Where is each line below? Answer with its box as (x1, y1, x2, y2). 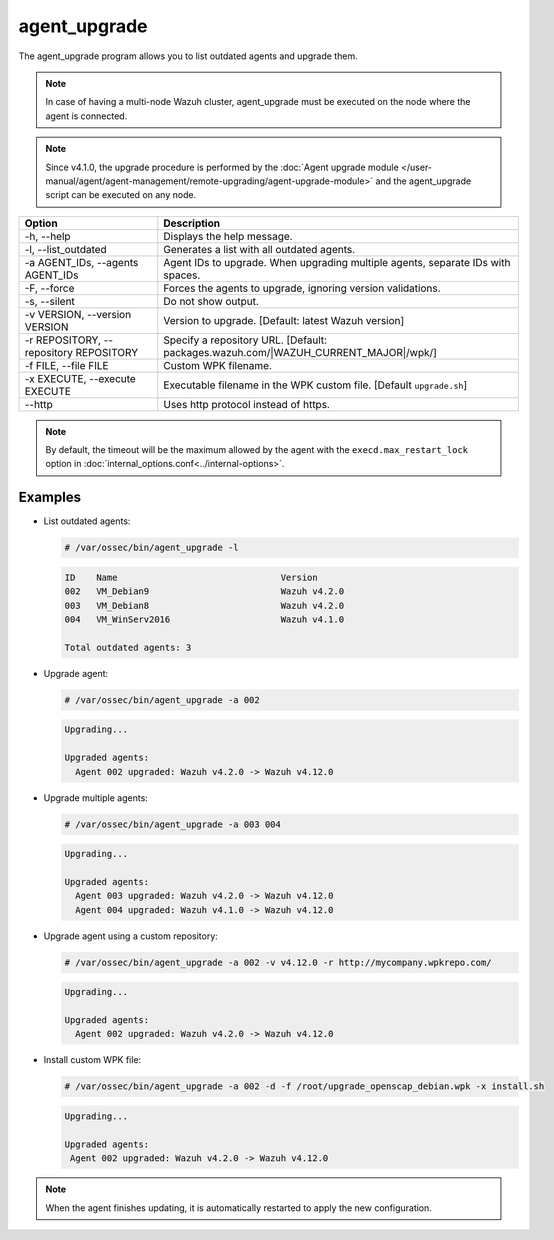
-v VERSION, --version (24, 307, 132, 321)
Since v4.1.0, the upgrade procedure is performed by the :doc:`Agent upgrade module (45, 161, 399, 173)
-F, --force (24, 281, 75, 295)
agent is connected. (45, 110, 128, 122)
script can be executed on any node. (45, 189, 197, 201)
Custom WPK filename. (163, 358, 272, 372)
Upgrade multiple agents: (43, 791, 149, 804)
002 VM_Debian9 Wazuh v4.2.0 (64, 586, 345, 597)
